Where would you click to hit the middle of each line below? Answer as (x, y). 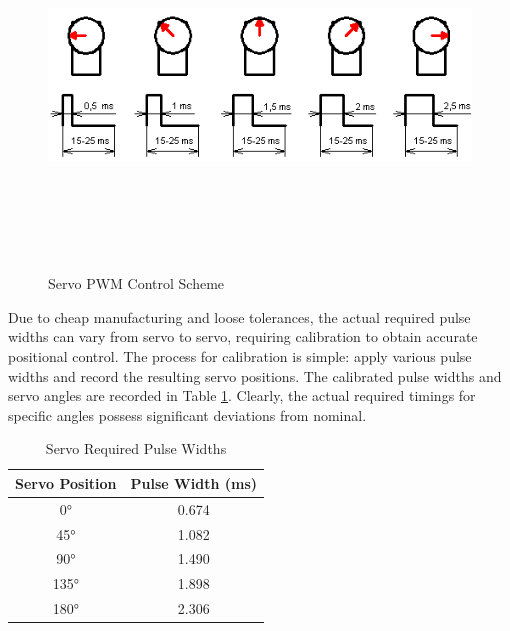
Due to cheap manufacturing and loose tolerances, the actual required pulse (239, 316)
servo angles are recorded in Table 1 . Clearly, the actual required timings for (242, 395)
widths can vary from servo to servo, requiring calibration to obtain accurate (243, 336)
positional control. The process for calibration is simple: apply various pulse (240, 355)
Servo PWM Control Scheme (136, 283)
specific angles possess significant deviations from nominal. (187, 414)
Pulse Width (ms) (193, 482)
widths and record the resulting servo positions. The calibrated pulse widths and (255, 375)
